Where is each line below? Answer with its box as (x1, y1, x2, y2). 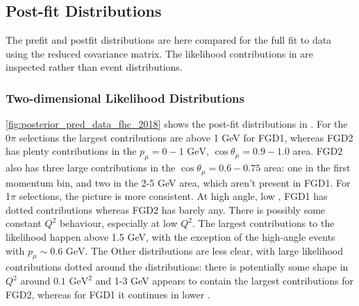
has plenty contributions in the (6, 144, 137, 158)
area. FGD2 (292, 144, 343, 158)
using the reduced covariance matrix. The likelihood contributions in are (6, 46, 313, 60)
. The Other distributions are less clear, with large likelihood (85, 243, 344, 257)
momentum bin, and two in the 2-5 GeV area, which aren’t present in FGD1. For (6, 175, 351, 189)
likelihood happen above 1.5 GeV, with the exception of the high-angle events (6, 230, 335, 244)
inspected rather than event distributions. (6, 60, 183, 74)
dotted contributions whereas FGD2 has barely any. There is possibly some (6, 202, 326, 216)
